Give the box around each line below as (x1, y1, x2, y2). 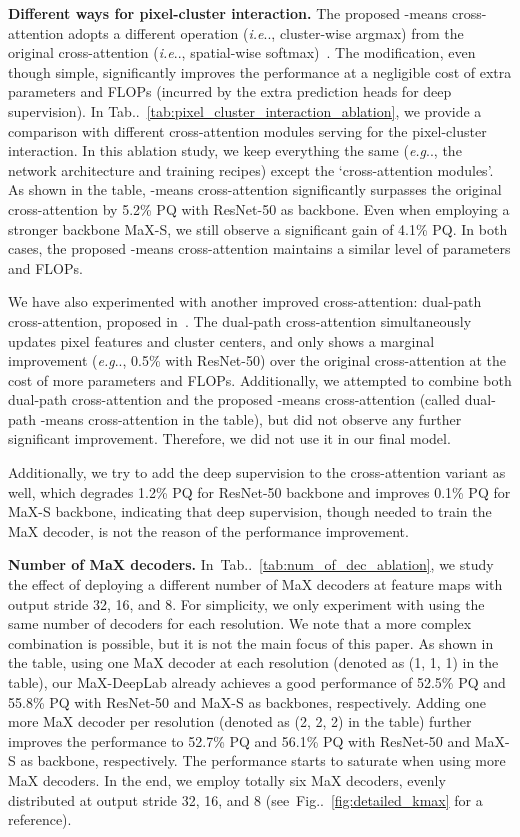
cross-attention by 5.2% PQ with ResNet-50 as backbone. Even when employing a (8, 198, 510, 219)
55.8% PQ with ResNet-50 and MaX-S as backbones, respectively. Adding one (8, 691, 486, 712)
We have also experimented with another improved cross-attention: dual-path (8, 291, 482, 312)
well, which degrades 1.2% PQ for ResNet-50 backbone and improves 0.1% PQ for (8, 481, 511, 502)
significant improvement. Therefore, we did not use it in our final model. (8, 428, 451, 449)
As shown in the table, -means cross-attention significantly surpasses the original (8, 179, 502, 200)
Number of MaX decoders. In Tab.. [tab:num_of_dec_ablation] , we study (8, 554, 494, 575)
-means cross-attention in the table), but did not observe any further (40, 408, 462, 429)
